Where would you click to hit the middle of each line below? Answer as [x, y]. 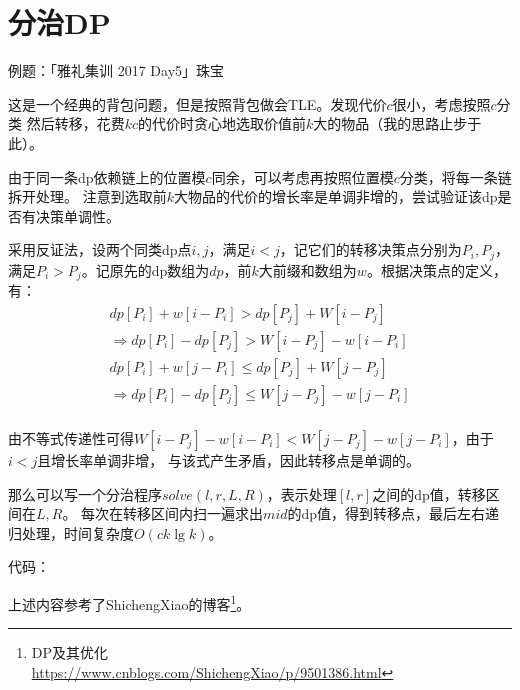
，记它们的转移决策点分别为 [370, 249]
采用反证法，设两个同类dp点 [100, 249]
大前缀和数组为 [307, 269]
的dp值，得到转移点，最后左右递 [393, 513]
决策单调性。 [77, 215]
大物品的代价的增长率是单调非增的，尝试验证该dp [335, 196]
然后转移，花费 [75, 123]
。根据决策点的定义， [436, 269]
